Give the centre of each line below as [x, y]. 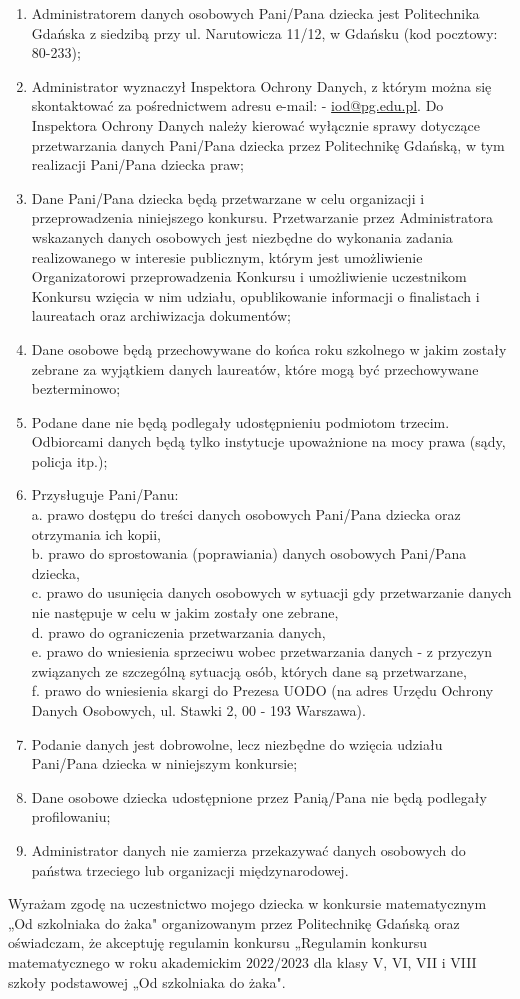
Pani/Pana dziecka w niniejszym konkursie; [164, 763]
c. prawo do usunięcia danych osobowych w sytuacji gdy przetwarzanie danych [271, 592]
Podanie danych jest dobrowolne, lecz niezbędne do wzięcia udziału [237, 743]
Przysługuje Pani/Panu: [105, 494]
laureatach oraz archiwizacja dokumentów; [161, 315]
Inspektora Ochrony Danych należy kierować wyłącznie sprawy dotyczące [255, 124]
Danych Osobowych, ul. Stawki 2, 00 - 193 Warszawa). [198, 710]
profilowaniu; [71, 816]
